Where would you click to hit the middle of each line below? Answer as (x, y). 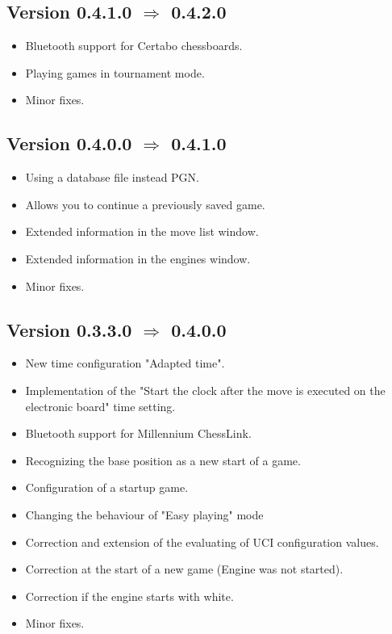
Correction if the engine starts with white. (129, 596)
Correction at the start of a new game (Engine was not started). (184, 569)
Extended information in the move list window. (142, 231)
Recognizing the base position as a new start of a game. (163, 460)
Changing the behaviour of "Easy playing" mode (144, 514)
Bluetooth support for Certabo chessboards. (134, 46)
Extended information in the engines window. (138, 258)
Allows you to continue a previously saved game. (145, 204)
